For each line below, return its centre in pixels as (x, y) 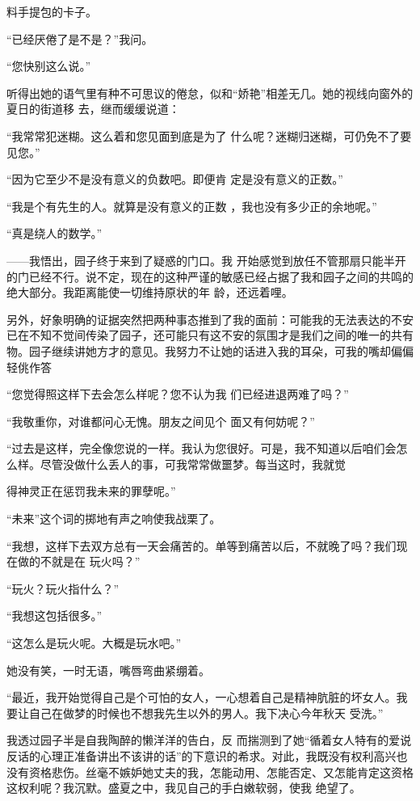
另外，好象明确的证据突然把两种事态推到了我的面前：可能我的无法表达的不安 (210, 319)
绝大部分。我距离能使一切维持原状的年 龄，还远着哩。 (150, 292)
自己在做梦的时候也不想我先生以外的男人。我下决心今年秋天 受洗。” (206, 712)
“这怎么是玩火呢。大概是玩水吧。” (94, 643)
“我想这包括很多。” (55, 616)
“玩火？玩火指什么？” (63, 588)
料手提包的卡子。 (52, 11)
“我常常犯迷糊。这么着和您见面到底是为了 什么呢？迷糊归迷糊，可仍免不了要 (209, 135)
